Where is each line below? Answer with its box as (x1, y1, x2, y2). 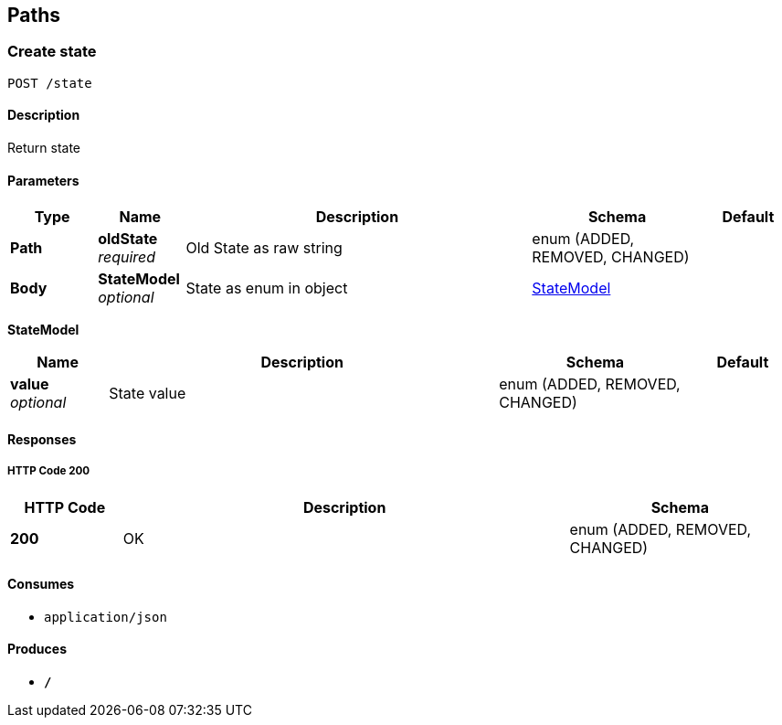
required (98, 248, 156, 267)
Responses (7, 431, 77, 447)
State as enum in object (185, 279, 348, 298)
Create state (7, 42, 97, 61)
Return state (7, 140, 81, 156)
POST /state (7, 75, 92, 91)
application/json (44, 609, 167, 624)
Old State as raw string (185, 239, 343, 258)
